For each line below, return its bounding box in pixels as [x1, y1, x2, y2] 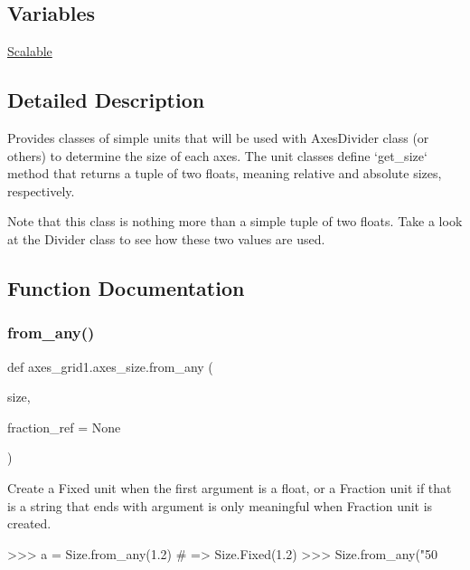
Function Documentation [7, 273, 245, 301]
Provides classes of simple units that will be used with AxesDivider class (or [7, 128, 429, 147]
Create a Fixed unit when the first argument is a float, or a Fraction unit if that [7, 478, 452, 497]
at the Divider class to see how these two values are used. [7, 229, 325, 248]
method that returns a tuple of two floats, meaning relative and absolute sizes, [7, 164, 442, 183]
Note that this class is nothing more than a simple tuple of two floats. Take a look [7, 212, 463, 231]
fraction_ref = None [7, 417, 121, 436]
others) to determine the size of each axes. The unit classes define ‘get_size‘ [7, 146, 428, 165]
